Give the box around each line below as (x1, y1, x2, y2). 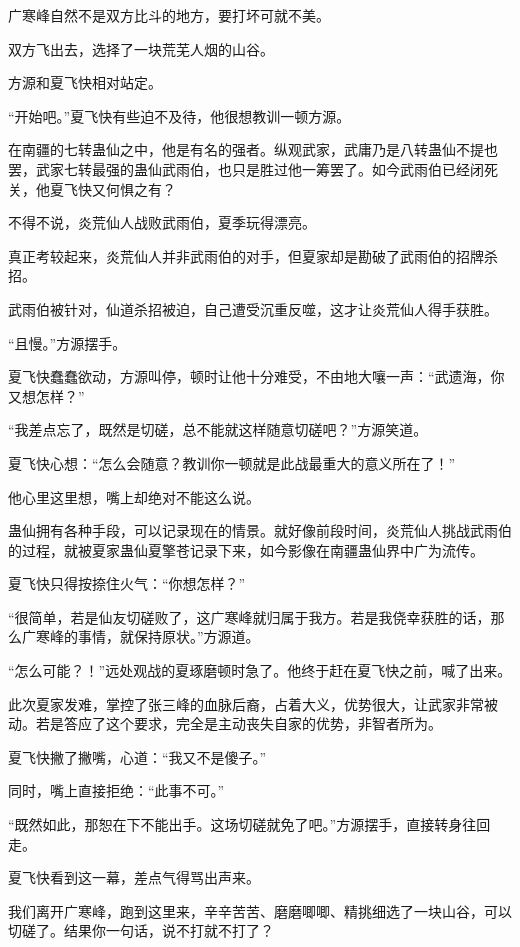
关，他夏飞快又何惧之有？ (8, 178, 176, 199)
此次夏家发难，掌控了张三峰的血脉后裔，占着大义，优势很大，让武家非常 (8, 693, 484, 714)
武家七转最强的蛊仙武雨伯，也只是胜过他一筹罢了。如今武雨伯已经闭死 (35, 158, 498, 179)
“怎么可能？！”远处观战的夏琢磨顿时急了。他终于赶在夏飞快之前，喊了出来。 (8, 660, 512, 681)
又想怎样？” (8, 385, 85, 406)
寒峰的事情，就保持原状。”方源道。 (35, 626, 260, 647)
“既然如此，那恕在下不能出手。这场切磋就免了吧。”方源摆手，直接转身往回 (8, 814, 491, 835)
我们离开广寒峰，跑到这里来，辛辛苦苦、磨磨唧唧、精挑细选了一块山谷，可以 (8, 900, 512, 921)
